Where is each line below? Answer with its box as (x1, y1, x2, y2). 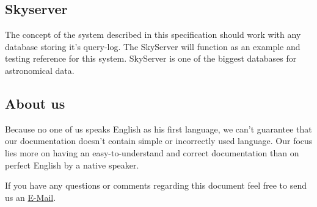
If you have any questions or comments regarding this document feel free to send (5, 179, 307, 192)
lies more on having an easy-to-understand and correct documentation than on (5, 146, 299, 159)
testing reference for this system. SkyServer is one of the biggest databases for (5, 52, 297, 65)
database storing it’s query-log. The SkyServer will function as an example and (5, 40, 301, 53)
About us (5, 93, 65, 112)
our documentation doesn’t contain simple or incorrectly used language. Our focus (5, 134, 313, 147)
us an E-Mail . (5, 191, 56, 203)
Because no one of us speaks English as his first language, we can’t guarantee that (5, 122, 312, 135)
